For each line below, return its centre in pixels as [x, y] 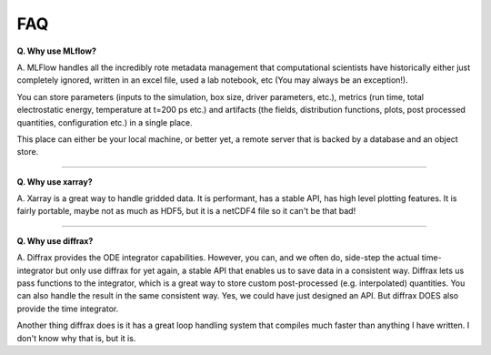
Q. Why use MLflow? [57, 51]
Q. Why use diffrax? [55, 240]
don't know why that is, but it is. [76, 338]
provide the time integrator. [68, 309]
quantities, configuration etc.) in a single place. [105, 122]
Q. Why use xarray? [55, 181]
